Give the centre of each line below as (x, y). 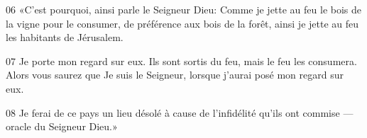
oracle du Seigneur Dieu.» (62, 126)
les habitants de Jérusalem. (65, 37)
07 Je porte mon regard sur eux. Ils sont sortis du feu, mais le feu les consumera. (181, 61)
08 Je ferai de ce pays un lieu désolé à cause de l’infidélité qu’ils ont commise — (180, 112)
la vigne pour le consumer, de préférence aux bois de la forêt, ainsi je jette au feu (182, 23)
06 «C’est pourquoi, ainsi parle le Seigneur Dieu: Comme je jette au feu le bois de (184, 9)
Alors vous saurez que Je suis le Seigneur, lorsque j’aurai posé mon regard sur (175, 75)
